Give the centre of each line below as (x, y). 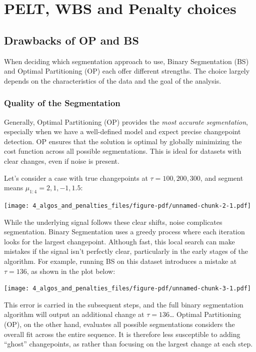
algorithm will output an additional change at (74, 314)
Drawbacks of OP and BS (71, 40)
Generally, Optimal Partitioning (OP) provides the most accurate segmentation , (126, 121)
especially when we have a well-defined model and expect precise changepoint (122, 131)
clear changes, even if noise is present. (62, 160)
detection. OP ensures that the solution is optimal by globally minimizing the (123, 141)
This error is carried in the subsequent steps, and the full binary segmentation (124, 304)
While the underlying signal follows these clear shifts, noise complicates (113, 222)
